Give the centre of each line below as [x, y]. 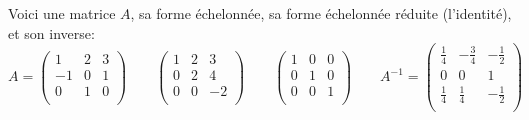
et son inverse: [51, 32]
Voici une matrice [62, 13]
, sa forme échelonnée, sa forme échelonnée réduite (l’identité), [321, 13]
